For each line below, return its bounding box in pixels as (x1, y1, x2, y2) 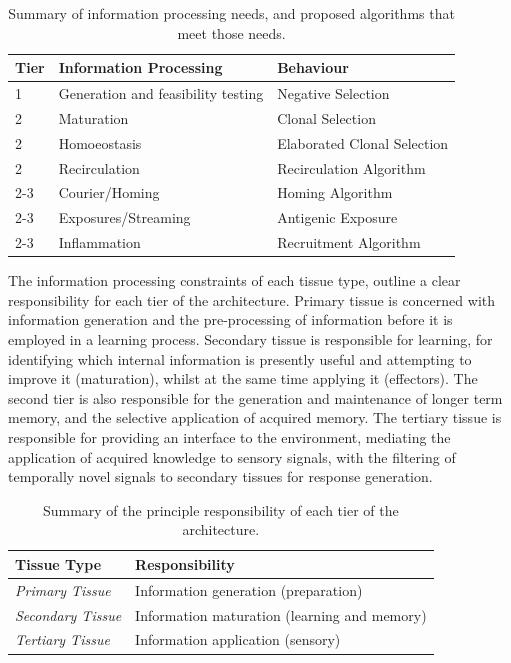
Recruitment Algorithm (277, 232, 421, 253)
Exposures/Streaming (58, 207, 191, 228)
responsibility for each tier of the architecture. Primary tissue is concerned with (8, 289, 496, 310)
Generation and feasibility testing (58, 83, 264, 104)
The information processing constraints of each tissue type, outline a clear (8, 270, 461, 291)
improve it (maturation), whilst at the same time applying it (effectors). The (8, 368, 478, 389)
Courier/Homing (58, 182, 160, 203)
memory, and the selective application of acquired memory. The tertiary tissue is (8, 407, 502, 428)
